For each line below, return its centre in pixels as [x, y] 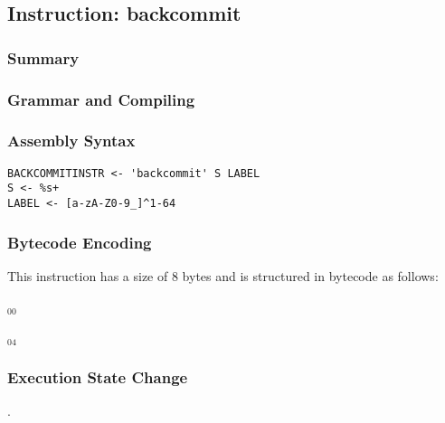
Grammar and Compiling [101, 99]
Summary [43, 57]
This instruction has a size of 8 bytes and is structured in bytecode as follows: [223, 275]
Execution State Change [98, 376]
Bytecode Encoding [80, 242]
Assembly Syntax [71, 141]
